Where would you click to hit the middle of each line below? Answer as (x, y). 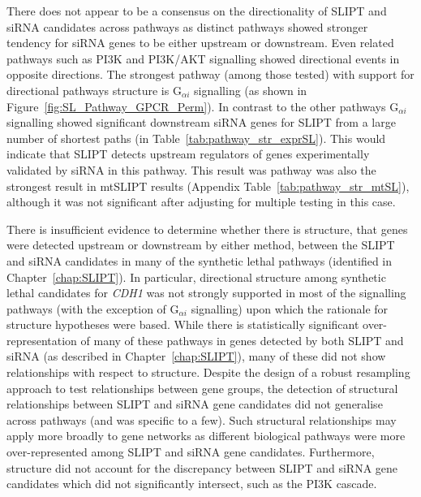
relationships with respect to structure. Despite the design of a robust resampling (208, 372)
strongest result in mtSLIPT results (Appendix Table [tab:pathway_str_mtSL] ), (208, 186)
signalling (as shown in (251, 90)
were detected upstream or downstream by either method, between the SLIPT (201, 245)
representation (42, 340)
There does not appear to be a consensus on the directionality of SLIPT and (197, 11)
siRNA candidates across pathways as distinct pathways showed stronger (187, 26)
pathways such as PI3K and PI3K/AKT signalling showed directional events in (203, 58)
